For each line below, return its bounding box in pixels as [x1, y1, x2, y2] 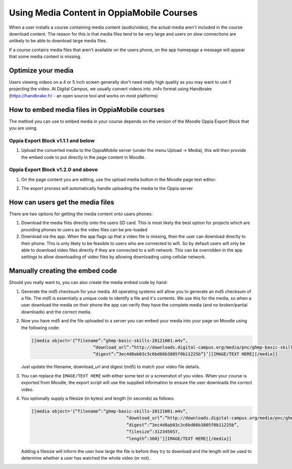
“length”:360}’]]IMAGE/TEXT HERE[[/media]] [126, 436, 232, 441]
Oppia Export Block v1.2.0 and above [9, 166, 98, 173]
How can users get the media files [9, 198, 114, 206]
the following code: [21, 324, 60, 331]
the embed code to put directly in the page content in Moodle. [21, 154, 146, 160]
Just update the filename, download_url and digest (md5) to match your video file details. [21, 364, 201, 370]
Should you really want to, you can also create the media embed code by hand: [9, 280, 168, 285]
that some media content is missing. [9, 54, 82, 59]
